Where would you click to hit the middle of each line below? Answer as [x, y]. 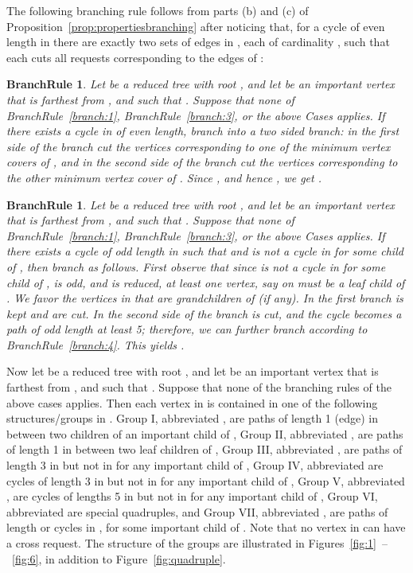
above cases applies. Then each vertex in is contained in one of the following [192, 402]
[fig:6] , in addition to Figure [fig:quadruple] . [119, 558]
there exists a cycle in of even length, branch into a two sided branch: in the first [203, 131]
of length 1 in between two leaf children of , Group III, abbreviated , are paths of [205, 449]
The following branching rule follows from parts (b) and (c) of [158, 10]
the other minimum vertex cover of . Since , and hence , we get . [164, 177]
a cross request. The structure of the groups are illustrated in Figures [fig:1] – [197, 543]
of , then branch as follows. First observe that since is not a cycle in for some [196, 266]
